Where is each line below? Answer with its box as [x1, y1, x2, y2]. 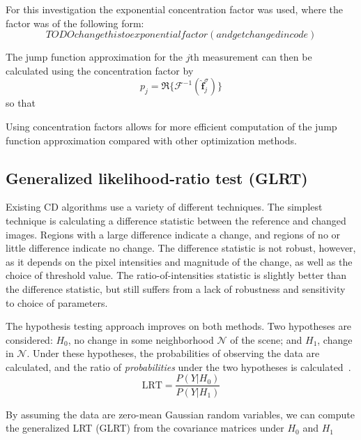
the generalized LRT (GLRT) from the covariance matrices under [6, 420, 284, 435]
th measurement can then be [190, 50, 312, 64]
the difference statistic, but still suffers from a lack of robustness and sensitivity [6, 281, 346, 296]
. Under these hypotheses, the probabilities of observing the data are [26, 346, 320, 361]
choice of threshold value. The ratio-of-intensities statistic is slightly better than [6, 268, 347, 282]
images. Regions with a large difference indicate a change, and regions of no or [6, 227, 341, 241]
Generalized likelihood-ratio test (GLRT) [6, 167, 308, 188]
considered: [6, 332, 53, 347]
